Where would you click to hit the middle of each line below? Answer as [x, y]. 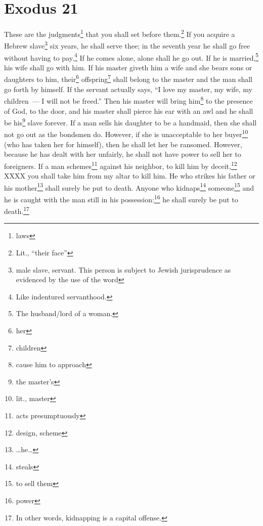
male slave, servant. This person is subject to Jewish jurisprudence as [123, 269]
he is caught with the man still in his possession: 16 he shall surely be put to [121, 198]
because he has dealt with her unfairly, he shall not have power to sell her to [123, 154]
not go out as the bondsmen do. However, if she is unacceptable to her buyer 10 [126, 134]
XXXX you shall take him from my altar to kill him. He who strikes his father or [130, 176]
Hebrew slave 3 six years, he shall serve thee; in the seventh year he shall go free [127, 45]
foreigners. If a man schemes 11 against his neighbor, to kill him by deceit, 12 [121, 165]
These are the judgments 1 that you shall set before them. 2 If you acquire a [120, 33]
